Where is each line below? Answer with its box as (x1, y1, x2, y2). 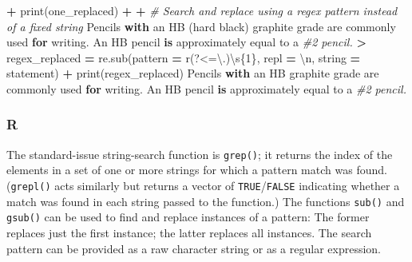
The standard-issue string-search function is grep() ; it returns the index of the (6, 145, 393, 162)
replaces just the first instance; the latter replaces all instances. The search (6, 224, 372, 240)
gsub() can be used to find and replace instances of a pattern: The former (6, 208, 370, 225)
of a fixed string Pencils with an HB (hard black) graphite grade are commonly (6, 18, 396, 34)
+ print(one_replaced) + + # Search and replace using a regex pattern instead (6, 2, 398, 18)
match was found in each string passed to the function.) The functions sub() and (6, 193, 405, 209)
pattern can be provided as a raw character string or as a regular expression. (6, 240, 381, 256)
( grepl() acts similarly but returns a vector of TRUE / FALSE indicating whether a (6, 177, 400, 194)
